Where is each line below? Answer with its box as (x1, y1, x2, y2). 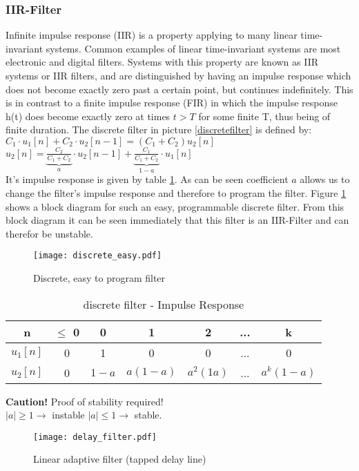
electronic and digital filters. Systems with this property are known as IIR (6, 55, 319, 69)
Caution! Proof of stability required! (6, 394, 164, 408)
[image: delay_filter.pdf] (33, 432, 157, 442)
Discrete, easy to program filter (33, 270, 166, 285)
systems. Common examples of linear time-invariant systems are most (46, 41, 341, 55)
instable (52, 407, 85, 422)
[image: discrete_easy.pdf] (33, 251, 162, 261)
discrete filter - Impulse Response (83, 296, 244, 312)
